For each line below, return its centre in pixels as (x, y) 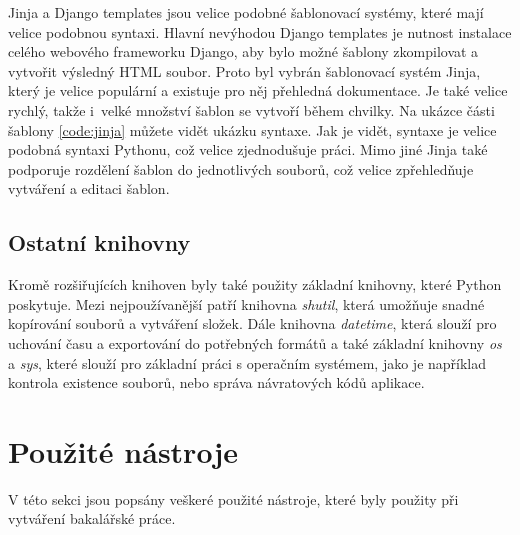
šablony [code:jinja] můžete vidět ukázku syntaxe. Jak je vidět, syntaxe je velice (252, 129)
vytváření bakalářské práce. (92, 518)
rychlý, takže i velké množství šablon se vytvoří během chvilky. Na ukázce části (251, 109)
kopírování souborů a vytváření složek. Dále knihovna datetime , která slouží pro (252, 323)
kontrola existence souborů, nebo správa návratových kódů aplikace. (216, 382)
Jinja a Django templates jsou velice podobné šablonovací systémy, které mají (246, 12)
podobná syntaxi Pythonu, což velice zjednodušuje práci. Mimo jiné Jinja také (248, 149)
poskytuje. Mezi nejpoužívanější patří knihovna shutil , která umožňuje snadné (246, 303)
